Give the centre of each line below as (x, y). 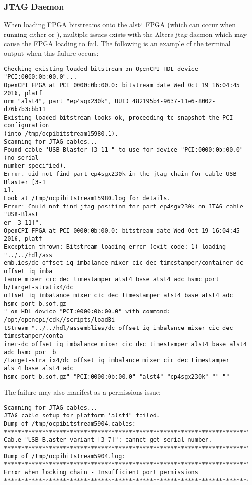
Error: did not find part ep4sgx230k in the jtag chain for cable (113, 174)
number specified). (35, 166)
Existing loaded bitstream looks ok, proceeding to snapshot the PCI (118, 117)
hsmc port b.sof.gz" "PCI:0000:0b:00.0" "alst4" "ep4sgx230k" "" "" (117, 376)
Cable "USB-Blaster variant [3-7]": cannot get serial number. (108, 440)
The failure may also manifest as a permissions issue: (82, 392)
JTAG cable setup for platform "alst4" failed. (82, 416)
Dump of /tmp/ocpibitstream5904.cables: (70, 424)
